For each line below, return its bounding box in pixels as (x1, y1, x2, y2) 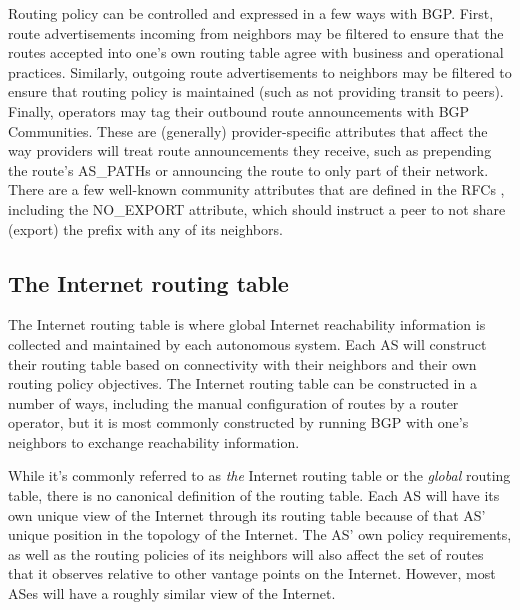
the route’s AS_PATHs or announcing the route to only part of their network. (8, 159, 489, 180)
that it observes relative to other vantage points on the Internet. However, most (8, 563, 496, 584)
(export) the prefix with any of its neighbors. (8, 218, 283, 239)
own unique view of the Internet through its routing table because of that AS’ (8, 504, 486, 525)
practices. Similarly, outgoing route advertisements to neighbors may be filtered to (8, 61, 512, 82)
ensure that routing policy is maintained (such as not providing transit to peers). (8, 81, 504, 102)
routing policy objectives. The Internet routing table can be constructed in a (8, 373, 477, 394)
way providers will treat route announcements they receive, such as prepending (8, 140, 492, 161)
